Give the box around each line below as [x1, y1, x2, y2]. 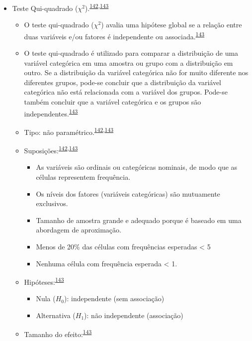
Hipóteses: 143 [24, 275, 64, 287]
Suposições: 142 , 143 [24, 144, 78, 155]
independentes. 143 [24, 107, 78, 118]
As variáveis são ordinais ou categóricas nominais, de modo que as [36, 162, 238, 172]
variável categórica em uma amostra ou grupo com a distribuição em [24, 57, 233, 68]
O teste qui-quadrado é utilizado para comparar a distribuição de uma [24, 48, 239, 58]
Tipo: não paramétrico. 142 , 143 [24, 125, 114, 137]
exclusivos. [36, 198, 68, 209]
